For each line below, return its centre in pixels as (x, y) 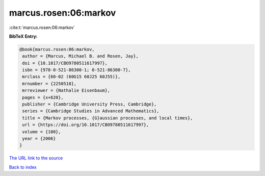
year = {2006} (39, 138)
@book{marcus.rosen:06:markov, (57, 49)
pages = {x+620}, (43, 97)
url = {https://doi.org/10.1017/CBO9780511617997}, (86, 125)
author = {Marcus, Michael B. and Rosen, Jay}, (80, 56)
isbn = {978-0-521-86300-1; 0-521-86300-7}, (77, 70)
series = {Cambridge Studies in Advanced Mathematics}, (91, 111)
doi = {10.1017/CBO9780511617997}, (65, 63)
